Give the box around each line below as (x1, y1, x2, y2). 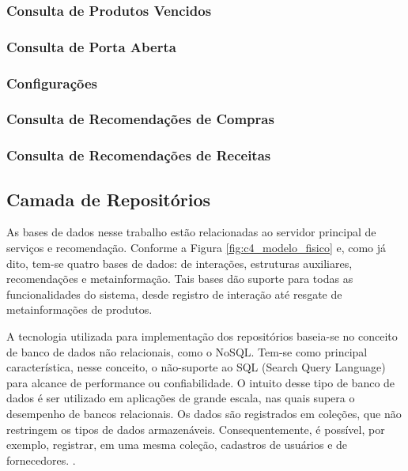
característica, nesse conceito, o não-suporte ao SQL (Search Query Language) (6, 359, 386, 375)
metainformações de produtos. (6, 301, 153, 318)
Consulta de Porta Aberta (6, 36, 176, 56)
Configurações (6, 73, 98, 92)
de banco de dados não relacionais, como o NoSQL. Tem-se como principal (6, 343, 368, 360)
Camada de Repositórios (6, 187, 211, 211)
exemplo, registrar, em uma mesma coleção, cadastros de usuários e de (6, 436, 348, 453)
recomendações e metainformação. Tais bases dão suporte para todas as (6, 270, 353, 287)
